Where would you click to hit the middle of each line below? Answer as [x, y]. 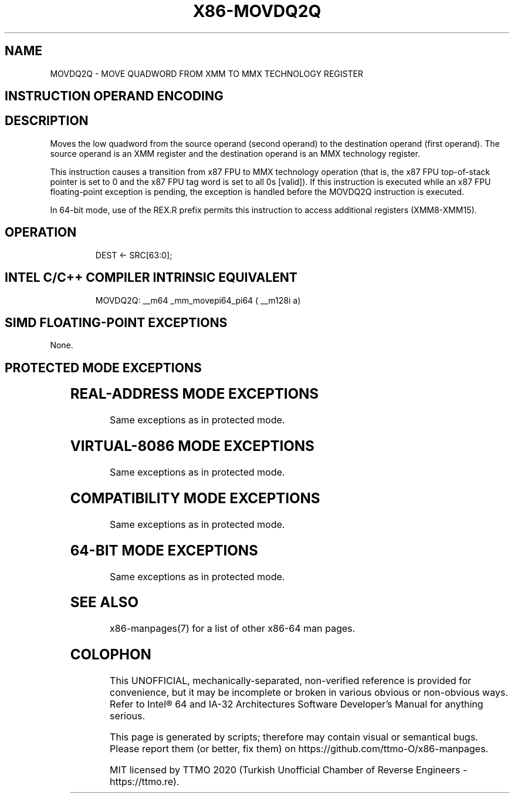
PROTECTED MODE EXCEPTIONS [103, 368]
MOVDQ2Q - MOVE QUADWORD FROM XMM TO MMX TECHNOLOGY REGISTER [207, 73]
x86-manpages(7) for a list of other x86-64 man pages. [233, 629]
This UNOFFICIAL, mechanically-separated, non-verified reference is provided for [291, 681]
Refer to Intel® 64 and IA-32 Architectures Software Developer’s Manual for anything [297, 704]
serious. [128, 716]
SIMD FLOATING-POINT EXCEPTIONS [116, 322]
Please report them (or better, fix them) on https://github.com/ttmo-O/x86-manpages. [299, 749]
